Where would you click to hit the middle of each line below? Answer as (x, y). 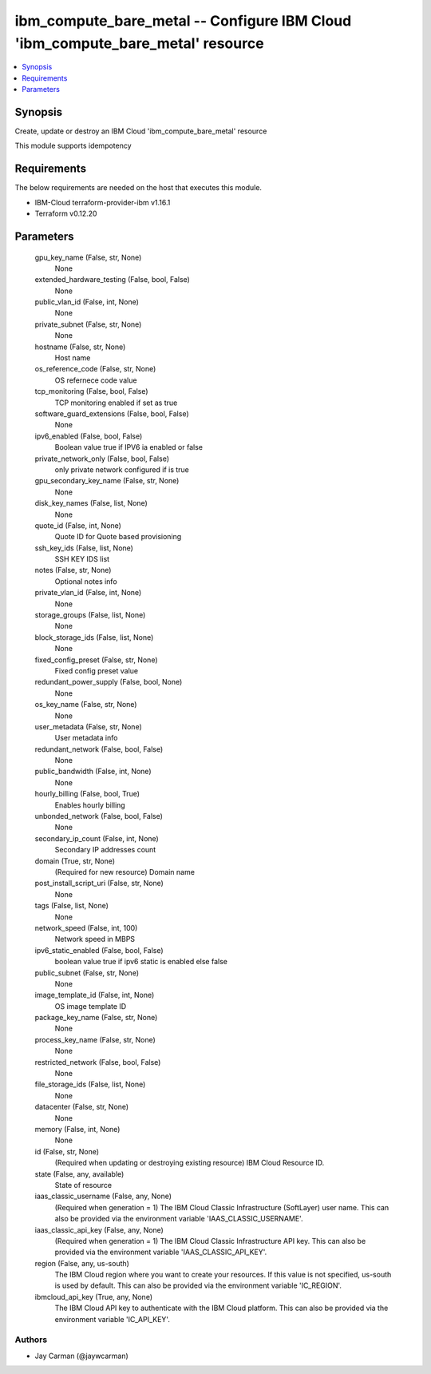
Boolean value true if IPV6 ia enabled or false (129, 447)
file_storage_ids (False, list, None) (90, 1084)
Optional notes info (86, 581)
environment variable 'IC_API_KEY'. (113, 1319)
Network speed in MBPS (95, 939)
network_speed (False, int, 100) (86, 927)
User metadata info (86, 738)
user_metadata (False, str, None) (89, 726)
